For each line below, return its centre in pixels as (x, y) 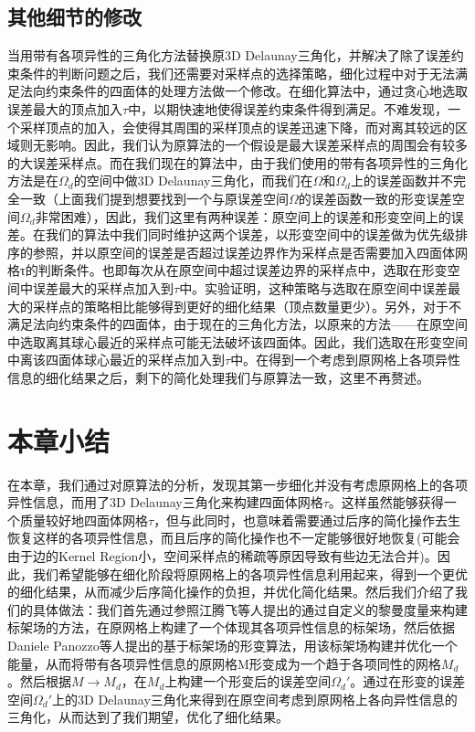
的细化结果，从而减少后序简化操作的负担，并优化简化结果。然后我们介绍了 (231, 592)
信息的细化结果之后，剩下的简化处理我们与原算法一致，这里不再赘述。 (218, 377)
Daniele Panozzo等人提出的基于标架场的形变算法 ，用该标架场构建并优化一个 (232, 645)
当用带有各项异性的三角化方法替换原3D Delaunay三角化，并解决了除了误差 (229, 55)
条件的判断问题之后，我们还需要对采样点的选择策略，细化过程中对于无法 (237, 73)
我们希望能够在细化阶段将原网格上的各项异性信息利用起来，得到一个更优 (250, 573)
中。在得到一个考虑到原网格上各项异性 (346, 360)
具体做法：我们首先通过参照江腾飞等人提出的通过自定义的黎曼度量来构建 (250, 609)
